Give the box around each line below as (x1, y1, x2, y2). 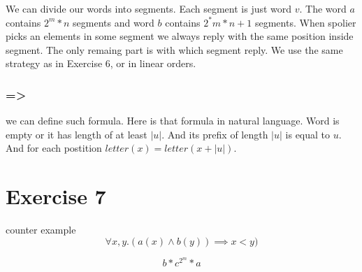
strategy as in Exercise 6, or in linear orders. (6, 56, 196, 71)
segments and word (73, 15, 154, 29)
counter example (6, 222, 76, 237)
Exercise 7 (6, 182, 106, 210)
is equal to (285, 127, 331, 141)
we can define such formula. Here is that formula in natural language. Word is (6, 113, 340, 128)
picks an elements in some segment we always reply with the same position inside (6, 29, 354, 43)
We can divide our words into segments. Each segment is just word (6, 1, 292, 15)
